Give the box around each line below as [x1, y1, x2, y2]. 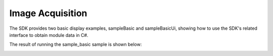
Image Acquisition [9, 8, 87, 19]
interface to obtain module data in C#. [9, 32, 88, 38]
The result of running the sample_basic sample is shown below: [9, 41, 142, 47]
